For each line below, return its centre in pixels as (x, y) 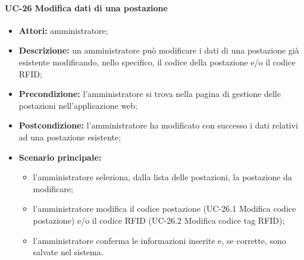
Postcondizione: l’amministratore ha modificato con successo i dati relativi (158, 125)
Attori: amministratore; (63, 30)
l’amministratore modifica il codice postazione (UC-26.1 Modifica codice (164, 209)
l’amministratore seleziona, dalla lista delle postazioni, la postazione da (162, 177)
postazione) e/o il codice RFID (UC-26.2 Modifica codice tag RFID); (159, 220)
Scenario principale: (60, 157)
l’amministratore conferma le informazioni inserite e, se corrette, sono (159, 240)
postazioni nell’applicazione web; (78, 105)
